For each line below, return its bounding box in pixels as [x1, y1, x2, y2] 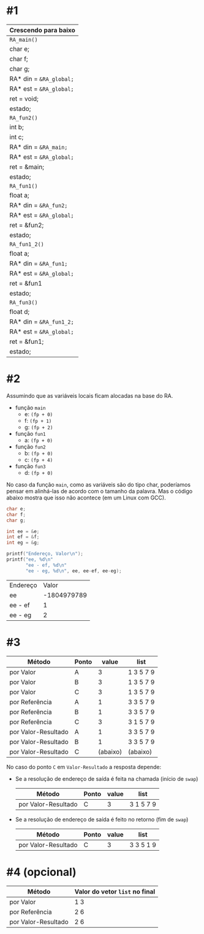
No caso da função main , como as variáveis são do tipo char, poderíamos [6, 480, 191, 488]
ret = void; [9, 94, 39, 103]
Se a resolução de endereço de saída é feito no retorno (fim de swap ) [15, 816, 189, 823]
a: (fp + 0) [24, 436, 53, 444]
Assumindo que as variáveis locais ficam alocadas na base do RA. [6, 392, 173, 399]
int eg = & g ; [6, 540, 40, 546]
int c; [9, 132, 24, 141]
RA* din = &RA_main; [9, 142, 68, 151]
